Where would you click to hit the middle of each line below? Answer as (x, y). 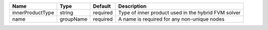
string (67, 13)
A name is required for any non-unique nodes (171, 19)
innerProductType (33, 13)
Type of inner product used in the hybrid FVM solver (179, 13)
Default (102, 6)
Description (132, 6)
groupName (74, 19)
